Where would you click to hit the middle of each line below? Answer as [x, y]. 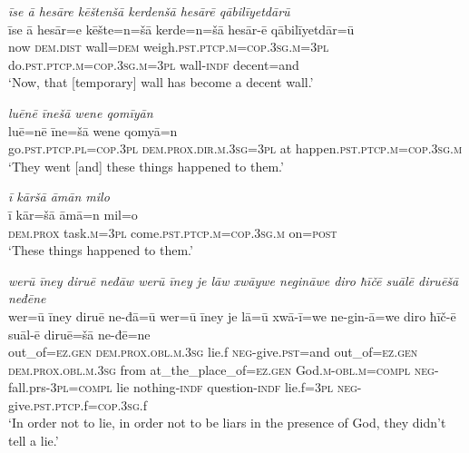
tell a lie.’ [34, 441]
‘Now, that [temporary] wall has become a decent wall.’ [161, 82]
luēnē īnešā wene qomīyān [81, 112]
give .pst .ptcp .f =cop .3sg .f [78, 404]
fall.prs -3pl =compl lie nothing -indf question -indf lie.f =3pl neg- [185, 387]
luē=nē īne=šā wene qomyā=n [93, 130]
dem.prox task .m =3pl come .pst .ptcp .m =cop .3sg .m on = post [173, 232]
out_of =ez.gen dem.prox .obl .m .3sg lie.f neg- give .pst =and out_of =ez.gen [213, 352]
